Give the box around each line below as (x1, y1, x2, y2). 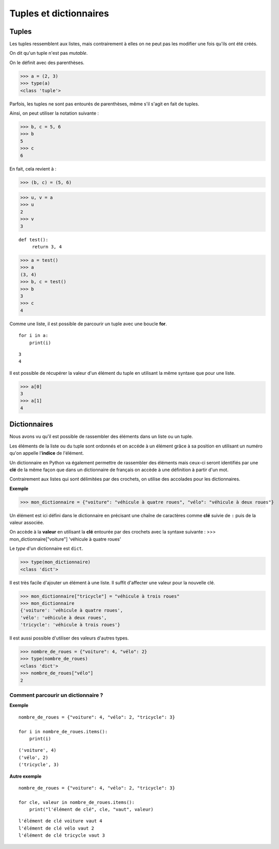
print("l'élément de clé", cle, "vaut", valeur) (29, 806, 154, 813)
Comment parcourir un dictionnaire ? (9, 692, 103, 698)
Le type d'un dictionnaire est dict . (9, 545, 83, 551)
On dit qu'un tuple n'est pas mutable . (9, 50, 88, 56)
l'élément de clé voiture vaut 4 (18, 818, 102, 824)
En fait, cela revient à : (9, 165, 56, 172)
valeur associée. (9, 520, 45, 526)
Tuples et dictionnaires (9, 8, 110, 19)
